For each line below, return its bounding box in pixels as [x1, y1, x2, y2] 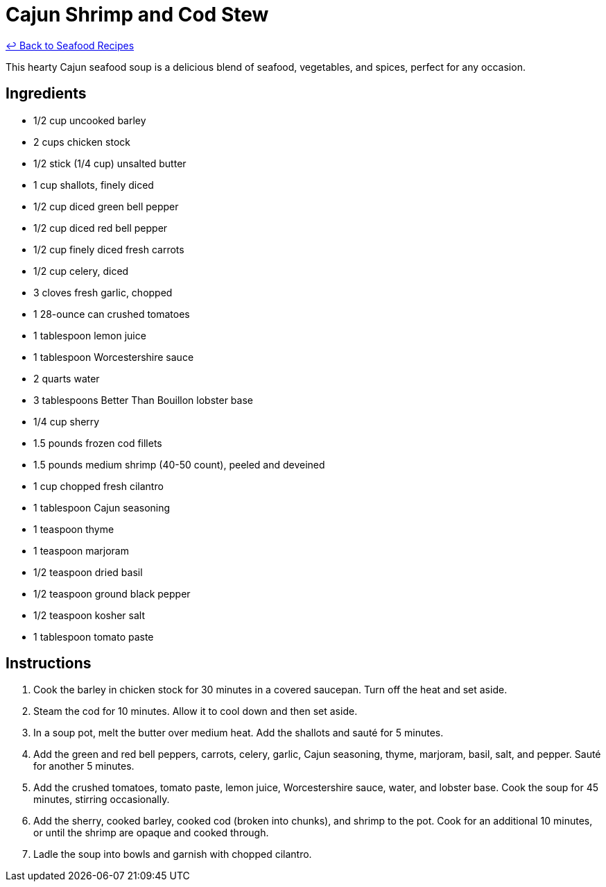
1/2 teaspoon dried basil [33, 566, 143, 578]
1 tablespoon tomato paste [33, 630, 154, 643]
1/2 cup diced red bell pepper [33, 221, 168, 234]
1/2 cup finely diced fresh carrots [33, 243, 184, 255]
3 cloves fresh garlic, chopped [33, 286, 173, 298]
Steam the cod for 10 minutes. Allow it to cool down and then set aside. [33, 705, 358, 718]
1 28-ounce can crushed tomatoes [33, 307, 190, 320]
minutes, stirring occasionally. [33, 793, 170, 806]
